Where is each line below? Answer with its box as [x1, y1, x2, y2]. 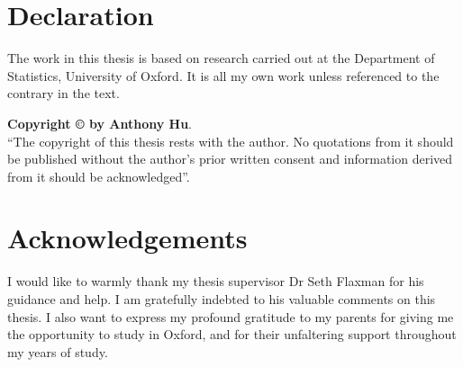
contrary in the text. [7, 84, 120, 103]
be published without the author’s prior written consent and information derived [7, 149, 453, 168]
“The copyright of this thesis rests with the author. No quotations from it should [7, 131, 454, 150]
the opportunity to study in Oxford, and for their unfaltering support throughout [7, 325, 457, 344]
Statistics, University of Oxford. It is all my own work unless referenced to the [7, 66, 440, 85]
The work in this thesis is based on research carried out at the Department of [7, 49, 435, 67]
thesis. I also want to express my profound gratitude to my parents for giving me [7, 307, 454, 326]
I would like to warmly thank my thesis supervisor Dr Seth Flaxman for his [7, 272, 424, 291]
